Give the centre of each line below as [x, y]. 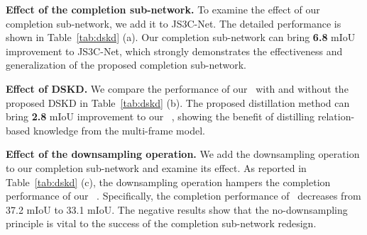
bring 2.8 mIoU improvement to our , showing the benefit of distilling [160, 116]
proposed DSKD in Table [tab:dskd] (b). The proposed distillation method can [178, 102]
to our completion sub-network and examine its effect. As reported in [156, 167]
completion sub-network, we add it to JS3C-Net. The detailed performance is [174, 23]
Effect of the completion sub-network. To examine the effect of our [163, 9]
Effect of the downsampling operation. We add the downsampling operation [183, 154]
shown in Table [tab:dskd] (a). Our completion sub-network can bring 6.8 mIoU [181, 37]
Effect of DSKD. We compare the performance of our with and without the [177, 88]
